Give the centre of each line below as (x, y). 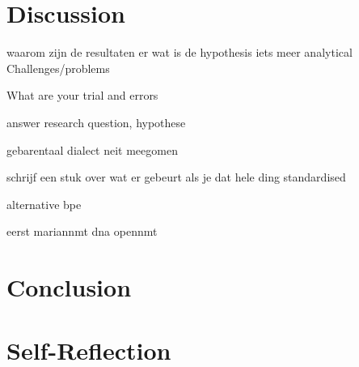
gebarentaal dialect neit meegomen (92, 149)
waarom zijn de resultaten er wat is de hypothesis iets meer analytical (179, 52)
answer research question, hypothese (96, 122)
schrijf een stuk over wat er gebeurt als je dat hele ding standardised (176, 177)
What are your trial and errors (82, 95)
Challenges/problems (58, 68)
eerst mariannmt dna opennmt (82, 231)
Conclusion (69, 287)
